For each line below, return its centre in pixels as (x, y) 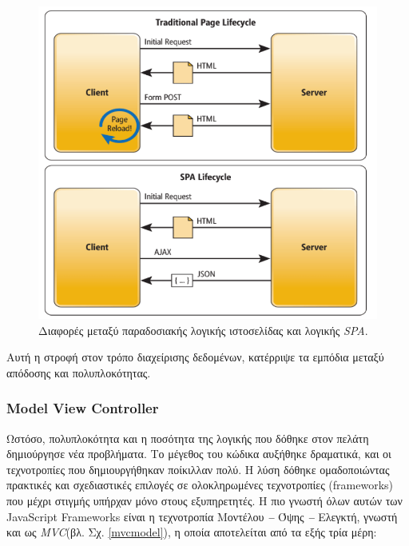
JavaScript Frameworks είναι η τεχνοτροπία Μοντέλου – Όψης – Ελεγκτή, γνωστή (202, 516)
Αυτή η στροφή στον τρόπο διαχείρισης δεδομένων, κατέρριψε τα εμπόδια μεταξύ (195, 357)
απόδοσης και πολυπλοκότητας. (79, 372)
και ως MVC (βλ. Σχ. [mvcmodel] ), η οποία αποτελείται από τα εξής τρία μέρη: (192, 532)
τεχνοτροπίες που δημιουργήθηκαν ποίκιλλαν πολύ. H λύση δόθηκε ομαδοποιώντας (198, 469)
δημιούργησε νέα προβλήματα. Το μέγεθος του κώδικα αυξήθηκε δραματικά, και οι (199, 454)
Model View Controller (83, 408)
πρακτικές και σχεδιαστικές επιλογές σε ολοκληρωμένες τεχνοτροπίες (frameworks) (200, 485)
